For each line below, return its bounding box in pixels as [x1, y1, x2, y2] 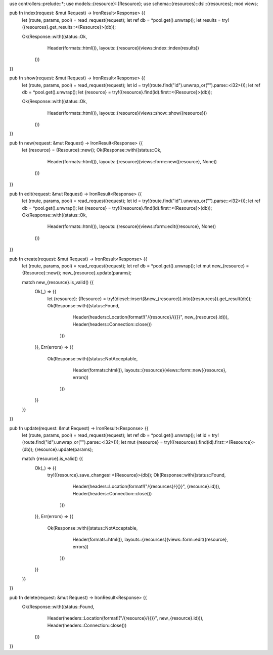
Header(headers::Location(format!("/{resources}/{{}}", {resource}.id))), [72, 483, 221, 490]
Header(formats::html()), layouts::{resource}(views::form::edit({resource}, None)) [47, 223, 216, 229]
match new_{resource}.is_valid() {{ [22, 279, 94, 285]
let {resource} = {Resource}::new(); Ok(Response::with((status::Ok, [22, 147, 162, 153]
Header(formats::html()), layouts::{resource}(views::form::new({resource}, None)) [47, 158, 217, 164]
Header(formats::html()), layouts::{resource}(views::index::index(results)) [47, 44, 199, 51]
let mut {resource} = [121, 439, 163, 445]
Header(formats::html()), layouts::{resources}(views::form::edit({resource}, [72, 536, 229, 543]
